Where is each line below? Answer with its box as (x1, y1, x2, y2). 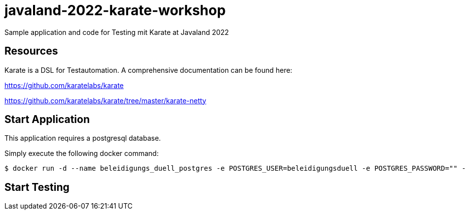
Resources (4, 45, 58, 58)
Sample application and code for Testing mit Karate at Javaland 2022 (4, 28, 229, 36)
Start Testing (4, 181, 70, 193)
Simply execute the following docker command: (4, 149, 159, 158)
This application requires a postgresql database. (4, 134, 161, 143)
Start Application (4, 113, 90, 126)
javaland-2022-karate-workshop (4, 2, 226, 19)
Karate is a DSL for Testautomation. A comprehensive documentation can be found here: (4, 65, 292, 74)
